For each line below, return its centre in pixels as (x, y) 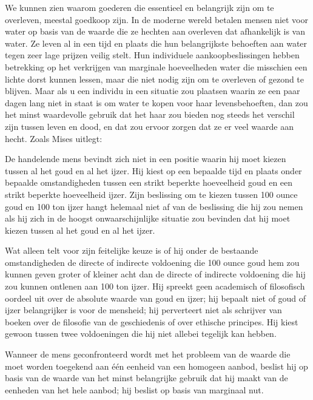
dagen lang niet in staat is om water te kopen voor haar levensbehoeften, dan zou (156, 102)
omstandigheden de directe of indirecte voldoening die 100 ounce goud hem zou (152, 262)
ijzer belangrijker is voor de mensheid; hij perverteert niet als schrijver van (143, 310)
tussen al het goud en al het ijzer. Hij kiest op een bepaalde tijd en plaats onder (153, 170)
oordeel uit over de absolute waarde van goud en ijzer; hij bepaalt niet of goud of (156, 298)
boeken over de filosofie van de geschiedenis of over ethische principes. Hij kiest (152, 321)
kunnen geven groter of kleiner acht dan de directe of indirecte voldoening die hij (155, 274)
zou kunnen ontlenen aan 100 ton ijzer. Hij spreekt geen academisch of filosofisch (155, 286)
